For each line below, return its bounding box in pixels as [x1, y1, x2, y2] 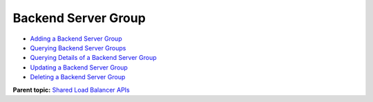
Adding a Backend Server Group [30, 34, 122, 43]
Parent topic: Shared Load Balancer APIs [12, 85, 131, 94]
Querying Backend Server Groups [30, 43, 126, 52]
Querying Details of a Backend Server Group [30, 54, 157, 62]
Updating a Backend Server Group [30, 63, 128, 72]
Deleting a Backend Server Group [30, 73, 126, 81]
